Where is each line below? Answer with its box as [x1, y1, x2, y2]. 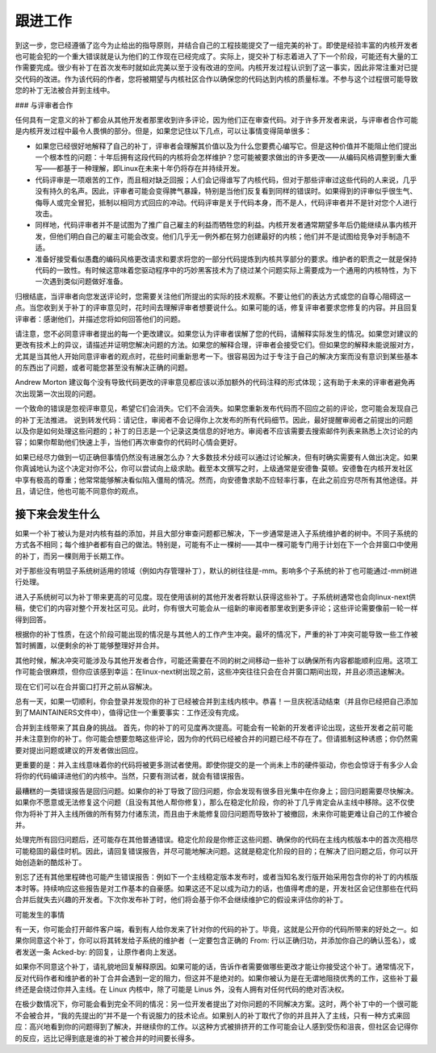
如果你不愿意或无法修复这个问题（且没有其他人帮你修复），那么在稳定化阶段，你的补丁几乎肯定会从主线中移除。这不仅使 [15, 797, 415, 807]
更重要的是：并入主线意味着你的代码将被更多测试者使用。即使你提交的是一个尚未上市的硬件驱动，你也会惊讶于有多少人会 [15, 759, 418, 770]
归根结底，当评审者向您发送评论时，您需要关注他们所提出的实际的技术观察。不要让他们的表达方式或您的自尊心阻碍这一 [15, 291, 411, 301]
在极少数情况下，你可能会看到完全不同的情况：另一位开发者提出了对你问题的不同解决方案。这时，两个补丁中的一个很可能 [15, 999, 418, 1009]
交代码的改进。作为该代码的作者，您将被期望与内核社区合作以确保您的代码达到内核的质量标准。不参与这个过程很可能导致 [15, 73, 418, 84]
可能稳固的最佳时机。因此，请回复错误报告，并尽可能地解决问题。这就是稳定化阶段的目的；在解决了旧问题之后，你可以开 [15, 846, 418, 855]
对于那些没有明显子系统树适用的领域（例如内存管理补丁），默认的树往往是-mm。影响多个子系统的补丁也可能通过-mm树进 [15, 566, 417, 576]
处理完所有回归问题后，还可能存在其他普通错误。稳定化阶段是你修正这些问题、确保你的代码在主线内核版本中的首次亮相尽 [15, 835, 418, 845]
